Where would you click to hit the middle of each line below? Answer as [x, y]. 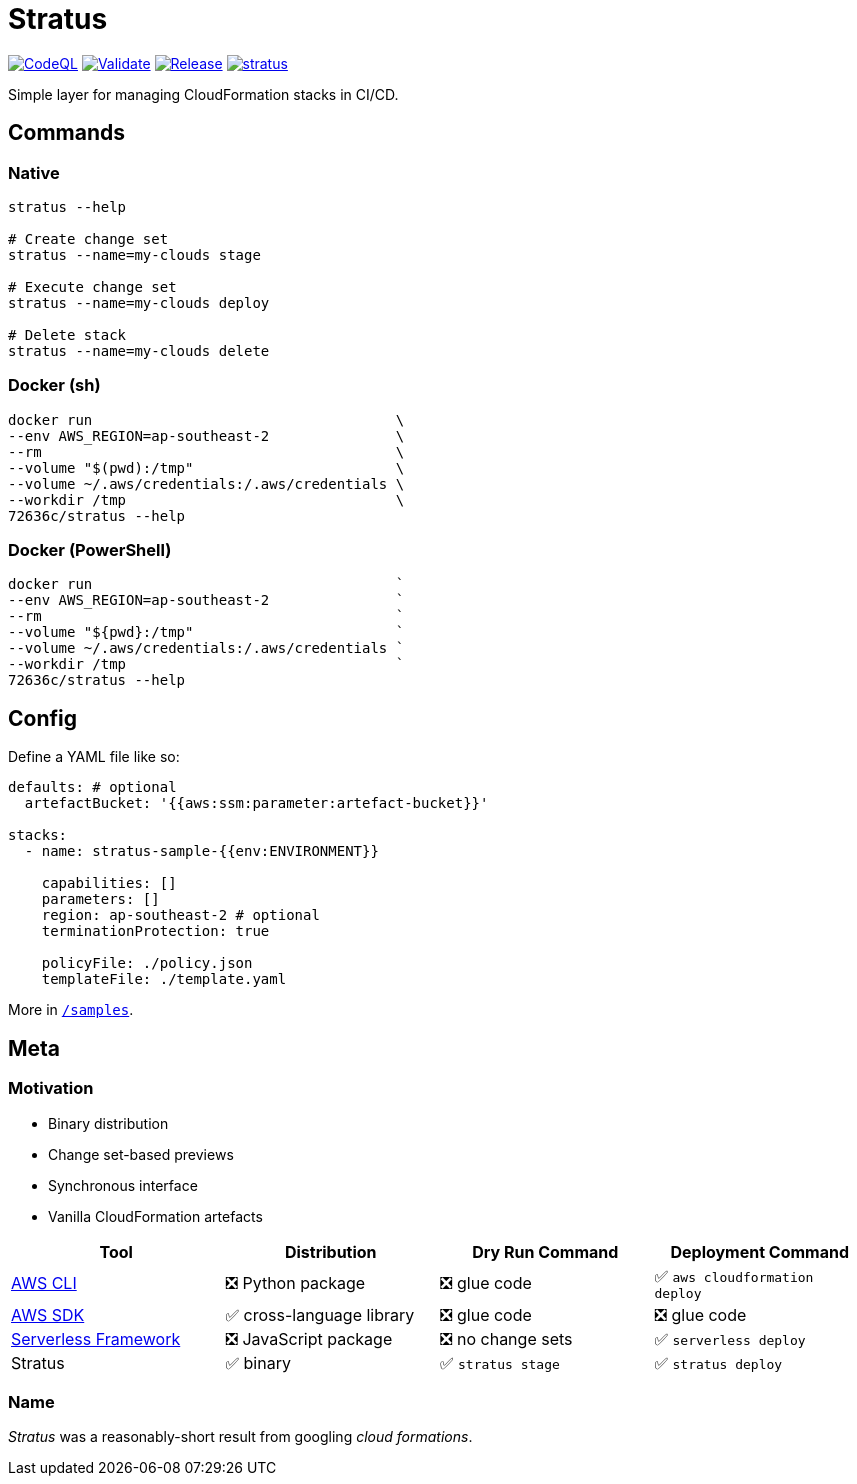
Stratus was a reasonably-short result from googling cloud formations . [240, 1437]
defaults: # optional [92, 787]
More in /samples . [71, 1010]
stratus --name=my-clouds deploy [139, 302]
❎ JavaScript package [309, 1338]
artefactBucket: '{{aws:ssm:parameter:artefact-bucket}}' [256, 803]
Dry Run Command [545, 1251]
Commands [67, 133]
